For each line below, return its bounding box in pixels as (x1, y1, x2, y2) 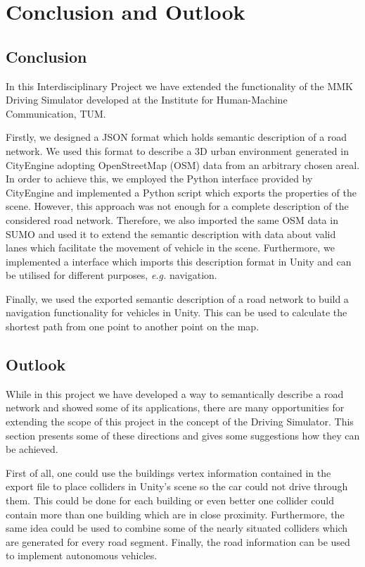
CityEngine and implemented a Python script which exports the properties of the (6, 185, 357, 199)
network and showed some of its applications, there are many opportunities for (6, 400, 345, 415)
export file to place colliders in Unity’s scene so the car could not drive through (6, 479, 348, 494)
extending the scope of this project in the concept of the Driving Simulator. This (6, 414, 354, 429)
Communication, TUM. (6, 106, 106, 120)
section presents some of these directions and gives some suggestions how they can (6, 428, 360, 442)
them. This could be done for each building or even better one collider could (6, 493, 334, 508)
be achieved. (6, 442, 58, 456)
